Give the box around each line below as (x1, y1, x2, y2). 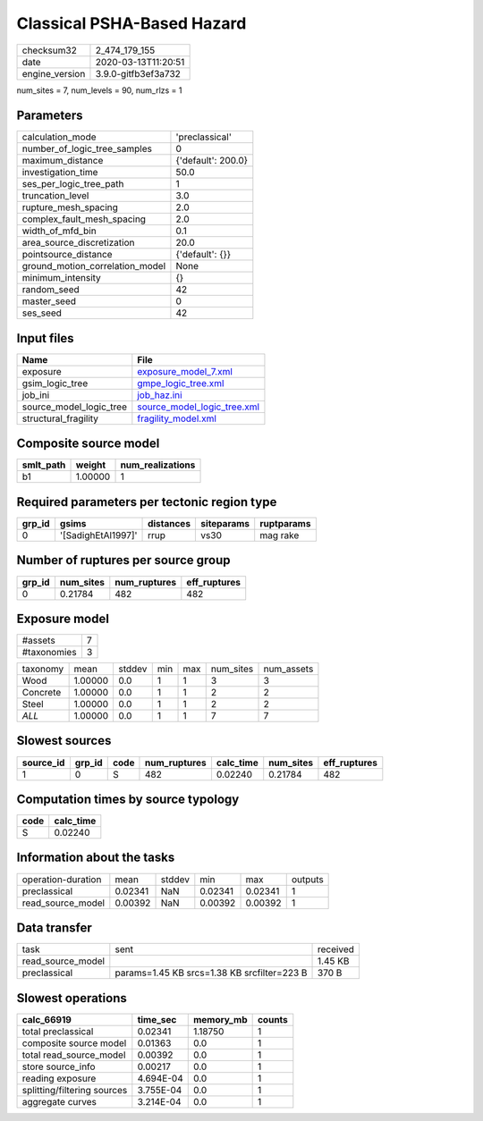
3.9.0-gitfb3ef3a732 (95, 67, 181, 80)
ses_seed (21, 307, 63, 319)
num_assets (263, 662, 314, 675)
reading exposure (21, 1072, 97, 1084)
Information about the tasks (16, 850, 175, 865)
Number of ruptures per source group (16, 552, 231, 568)
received (318, 943, 355, 956)
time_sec (137, 1013, 177, 1025)
